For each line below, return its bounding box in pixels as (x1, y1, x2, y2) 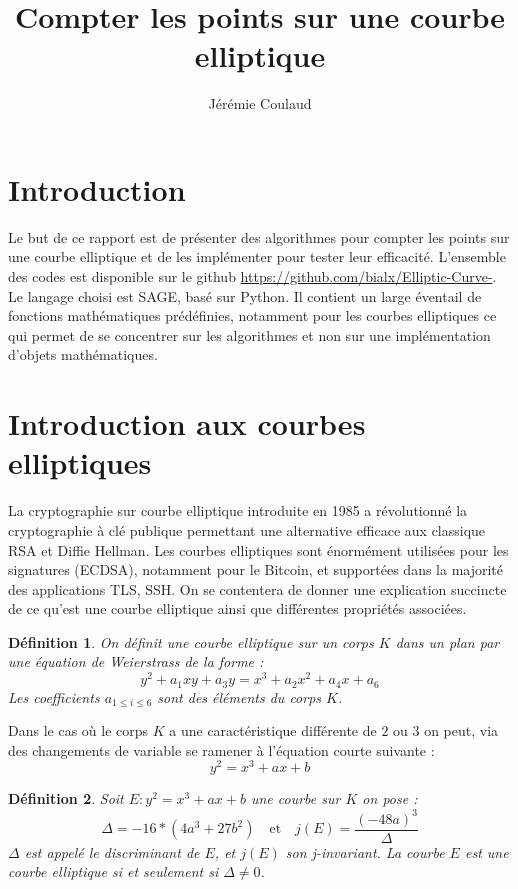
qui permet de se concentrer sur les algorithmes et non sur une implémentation (8, 324, 491, 345)
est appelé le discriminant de (24, 841, 200, 862)
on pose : (362, 788, 418, 809)
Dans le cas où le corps (8, 720, 149, 741)
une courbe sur (250, 788, 341, 809)
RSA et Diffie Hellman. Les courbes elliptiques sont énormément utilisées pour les (8, 539, 509, 560)
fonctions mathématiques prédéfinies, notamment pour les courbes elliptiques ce (8, 305, 497, 326)
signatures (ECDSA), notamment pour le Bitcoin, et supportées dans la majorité (8, 559, 504, 580)
